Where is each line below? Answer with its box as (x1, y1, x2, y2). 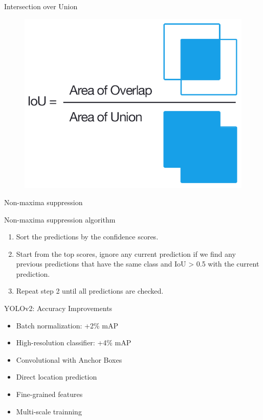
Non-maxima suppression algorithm (4, 214, 116, 225)
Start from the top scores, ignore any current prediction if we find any (16, 248, 236, 259)
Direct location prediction (16, 371, 97, 382)
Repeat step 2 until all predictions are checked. (16, 285, 164, 296)
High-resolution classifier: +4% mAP (16, 337, 131, 348)
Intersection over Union (4, 1, 78, 11)
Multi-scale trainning (16, 406, 82, 416)
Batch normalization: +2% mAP (16, 320, 118, 330)
